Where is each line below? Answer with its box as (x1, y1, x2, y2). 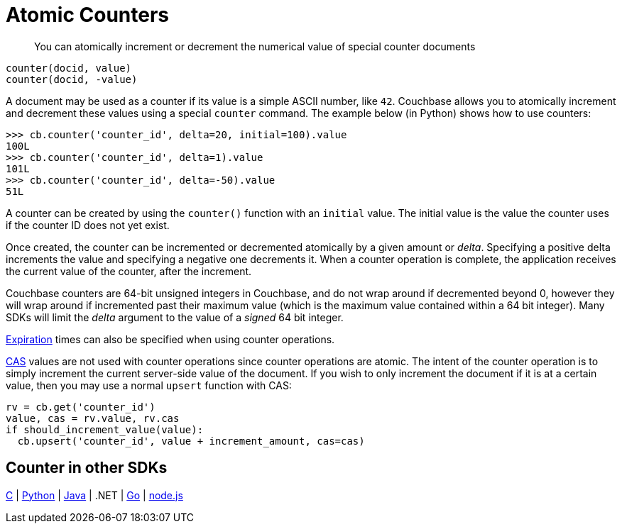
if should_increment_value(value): (6, 423, 204, 435)
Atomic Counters (6, 3, 170, 27)
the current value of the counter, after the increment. (6, 264, 252, 277)
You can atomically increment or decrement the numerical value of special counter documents (34, 40, 476, 52)
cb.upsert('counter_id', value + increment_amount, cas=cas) (17, 435, 365, 447)
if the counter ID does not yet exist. (6, 218, 170, 231)
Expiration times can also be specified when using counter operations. (6, 333, 335, 345)
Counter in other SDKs (6, 459, 168, 477)
